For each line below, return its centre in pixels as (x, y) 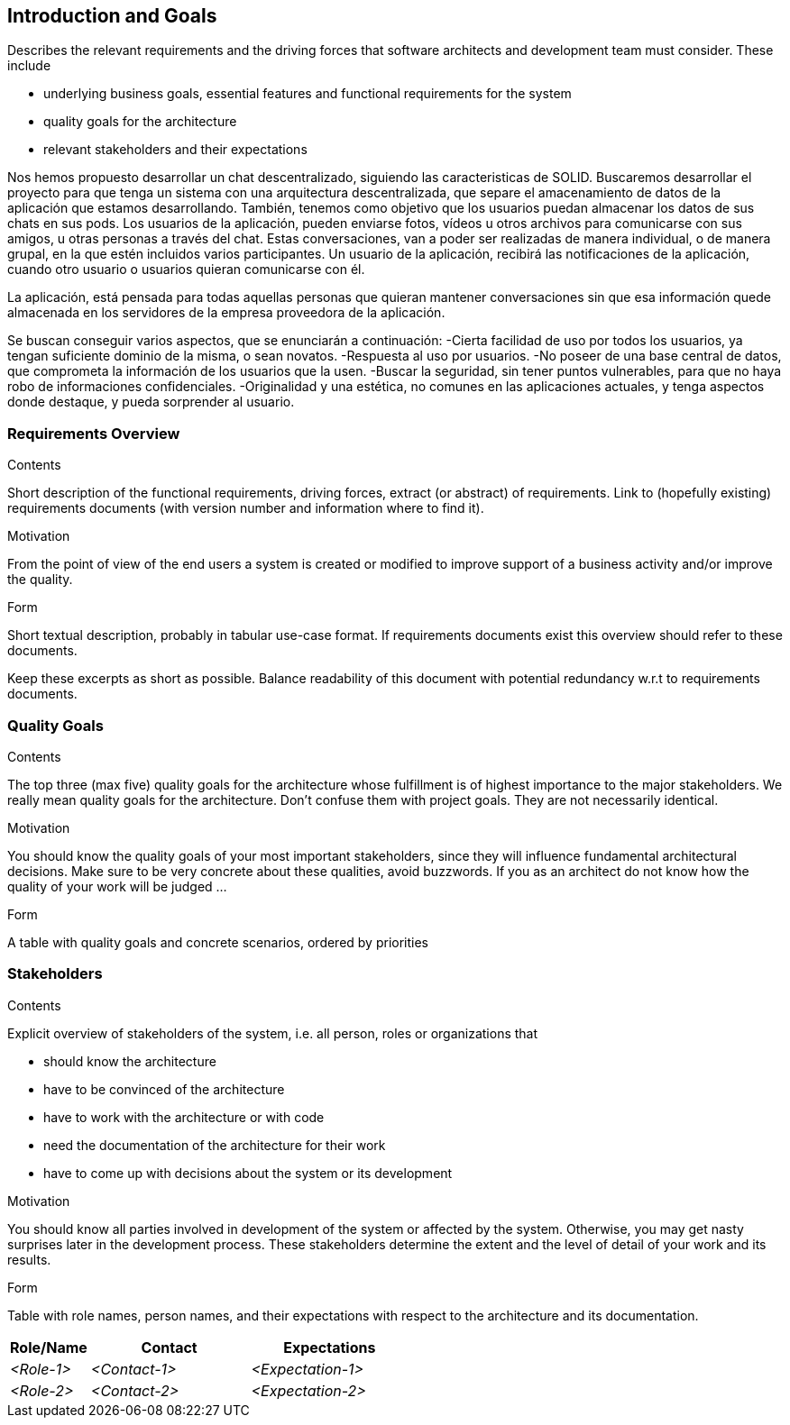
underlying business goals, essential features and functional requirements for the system (308, 94)
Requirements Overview (94, 433)
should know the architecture (130, 1061)
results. (29, 1259)
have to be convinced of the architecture (164, 1089)
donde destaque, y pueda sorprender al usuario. (151, 402)
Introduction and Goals (112, 16)
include (29, 66)
